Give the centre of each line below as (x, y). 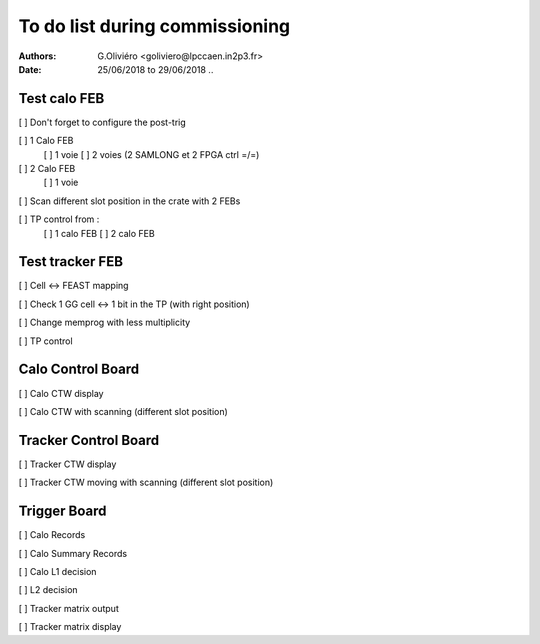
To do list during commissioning (154, 26)
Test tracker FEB (71, 261)
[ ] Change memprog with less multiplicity (104, 322)
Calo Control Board (79, 369)
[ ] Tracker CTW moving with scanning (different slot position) (146, 482)
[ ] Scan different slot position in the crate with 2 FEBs (129, 201)
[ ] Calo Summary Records (73, 553)
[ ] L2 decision (48, 590)
